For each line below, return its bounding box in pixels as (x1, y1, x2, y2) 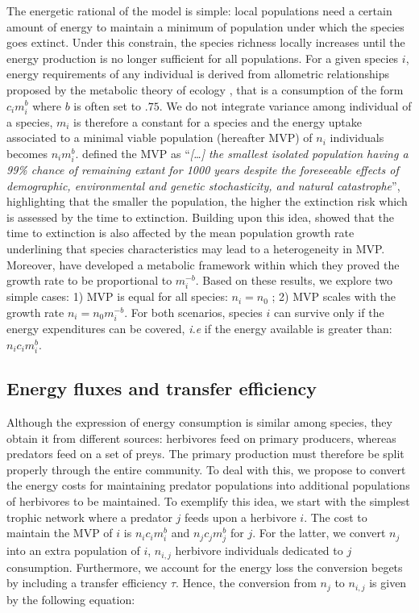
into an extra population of (6, 542, 140, 559)
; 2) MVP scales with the (272, 288, 396, 305)
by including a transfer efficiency (6, 574, 168, 591)
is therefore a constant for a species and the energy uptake (73, 113, 362, 130)
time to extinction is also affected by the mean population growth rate (6, 224, 355, 241)
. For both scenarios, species (124, 303, 263, 320)
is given (369, 574, 407, 591)
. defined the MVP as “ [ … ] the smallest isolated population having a (75, 144, 409, 161)
